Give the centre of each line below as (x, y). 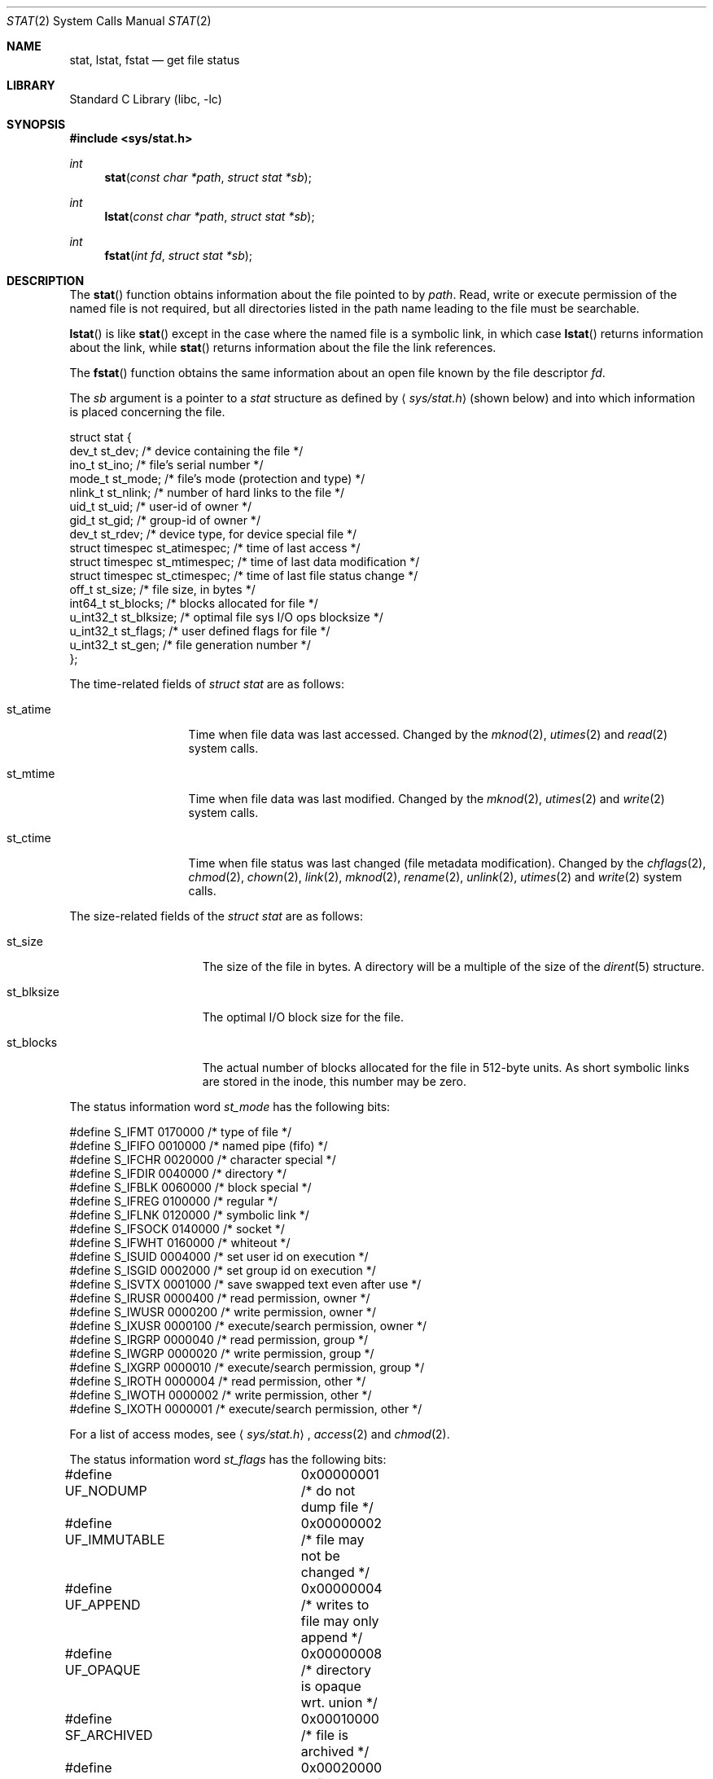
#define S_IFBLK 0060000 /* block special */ (190, 1187)
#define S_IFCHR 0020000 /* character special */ (203, 1160)
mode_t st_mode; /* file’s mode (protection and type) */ (217, 479)
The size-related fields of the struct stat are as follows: (216, 916)
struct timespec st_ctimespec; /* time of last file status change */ (244, 575)
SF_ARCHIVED (109, 1735)
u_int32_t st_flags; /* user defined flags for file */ (200, 631)
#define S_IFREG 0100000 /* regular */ (173, 1201)
